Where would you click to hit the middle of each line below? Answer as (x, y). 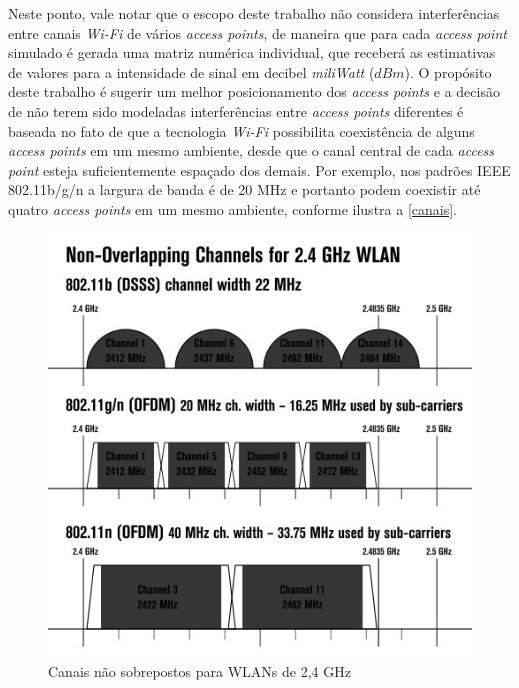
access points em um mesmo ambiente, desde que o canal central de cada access (251, 150)
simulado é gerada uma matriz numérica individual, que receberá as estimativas (252, 52)
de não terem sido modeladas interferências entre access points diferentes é (236, 110)
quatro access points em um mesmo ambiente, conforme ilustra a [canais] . (232, 208)
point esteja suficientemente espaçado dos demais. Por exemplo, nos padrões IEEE (259, 169)
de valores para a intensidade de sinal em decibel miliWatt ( (191, 71)
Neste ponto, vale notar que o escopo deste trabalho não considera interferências (254, 13)
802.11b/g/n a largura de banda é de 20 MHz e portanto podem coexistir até (244, 189)
